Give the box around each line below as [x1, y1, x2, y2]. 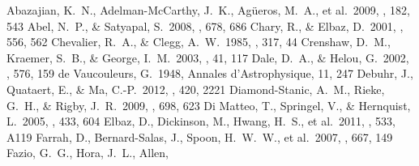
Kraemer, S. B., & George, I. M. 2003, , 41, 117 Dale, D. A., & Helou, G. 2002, [6, 49, 409, 66]
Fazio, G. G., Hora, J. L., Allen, [6, 144, 169, 161]
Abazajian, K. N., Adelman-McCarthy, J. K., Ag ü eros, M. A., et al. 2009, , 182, [6, 2, 410, 18]
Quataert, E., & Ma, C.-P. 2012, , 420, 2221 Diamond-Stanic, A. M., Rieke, [6, 80, 385, 97]
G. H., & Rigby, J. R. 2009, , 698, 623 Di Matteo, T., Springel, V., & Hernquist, [6, 96, 411, 113]
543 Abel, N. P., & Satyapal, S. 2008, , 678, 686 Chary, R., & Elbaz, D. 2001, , [6, 17, 404, 34]
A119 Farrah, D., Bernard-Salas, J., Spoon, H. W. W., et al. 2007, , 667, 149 [6, 128, 393, 145]
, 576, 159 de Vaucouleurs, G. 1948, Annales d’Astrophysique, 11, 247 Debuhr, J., [6, 65, 413, 82]
